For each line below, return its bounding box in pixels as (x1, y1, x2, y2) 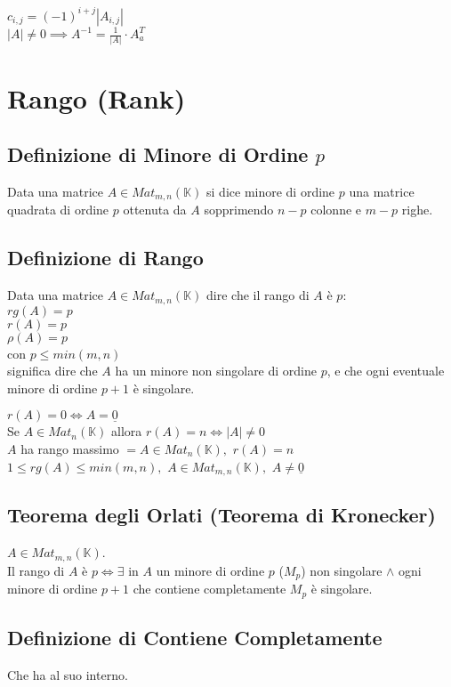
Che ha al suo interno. (7, 665, 128, 683)
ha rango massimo (20, 439, 119, 457)
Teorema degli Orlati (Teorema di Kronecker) (7, 501, 436, 529)
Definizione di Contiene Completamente (7, 623, 383, 651)
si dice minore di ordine (206, 182, 335, 200)
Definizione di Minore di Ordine (7, 141, 309, 168)
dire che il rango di (206, 286, 310, 304)
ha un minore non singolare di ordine (115, 361, 318, 380)
